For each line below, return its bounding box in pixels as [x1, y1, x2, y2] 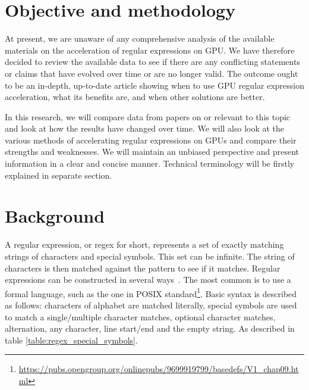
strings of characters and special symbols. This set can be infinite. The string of [5, 249, 295, 262]
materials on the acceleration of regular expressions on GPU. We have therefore [5, 43, 295, 56]
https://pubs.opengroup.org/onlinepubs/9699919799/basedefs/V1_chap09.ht [18, 363, 299, 375]
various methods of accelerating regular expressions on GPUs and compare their [5, 133, 297, 146]
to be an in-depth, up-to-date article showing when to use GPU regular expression [5, 79, 304, 91]
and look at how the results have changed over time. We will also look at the [5, 122, 285, 135]
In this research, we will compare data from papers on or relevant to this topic [5, 110, 291, 123]
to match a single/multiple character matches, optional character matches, [5, 310, 276, 323]
